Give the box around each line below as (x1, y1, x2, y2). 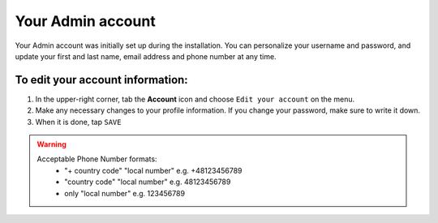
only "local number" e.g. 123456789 (64, 188, 186, 198)
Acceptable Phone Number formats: (36, 154, 157, 164)
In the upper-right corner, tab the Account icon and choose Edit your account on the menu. (35, 94, 355, 104)
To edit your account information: (15, 73, 188, 87)
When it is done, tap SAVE (35, 117, 122, 127)
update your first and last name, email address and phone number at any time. (15, 51, 277, 61)
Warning (36, 139, 67, 149)
